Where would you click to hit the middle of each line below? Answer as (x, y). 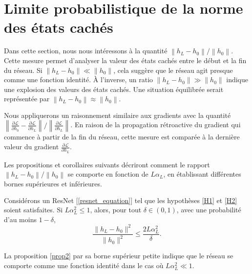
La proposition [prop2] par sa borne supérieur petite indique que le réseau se (119, 256)
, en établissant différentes (202, 174)
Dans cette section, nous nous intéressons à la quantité (86, 51)
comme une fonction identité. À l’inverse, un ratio (79, 80)
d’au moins (20, 219)
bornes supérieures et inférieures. (53, 183)
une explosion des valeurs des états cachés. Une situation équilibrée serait (114, 89)
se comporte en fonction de (108, 174)
